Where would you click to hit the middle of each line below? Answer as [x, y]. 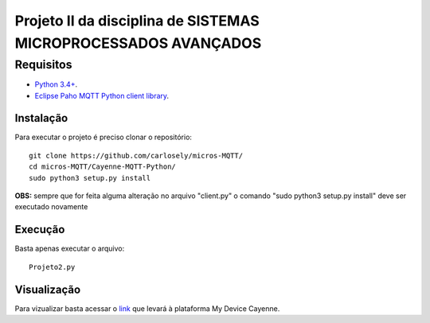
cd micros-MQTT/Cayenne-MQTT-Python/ [103, 167]
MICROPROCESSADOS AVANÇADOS [138, 43]
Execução [40, 230]
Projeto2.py [52, 267]
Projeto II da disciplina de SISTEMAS [137, 21]
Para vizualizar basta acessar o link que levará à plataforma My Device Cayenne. [147, 308]
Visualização [48, 289]
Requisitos [43, 64]
